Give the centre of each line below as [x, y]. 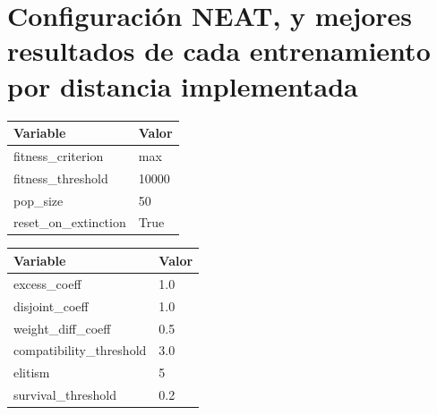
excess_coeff [47, 283]
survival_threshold [65, 395]
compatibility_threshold [80, 350]
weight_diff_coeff [62, 328]
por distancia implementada [183, 85]
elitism [32, 373]
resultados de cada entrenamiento [219, 51]
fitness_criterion [59, 155]
